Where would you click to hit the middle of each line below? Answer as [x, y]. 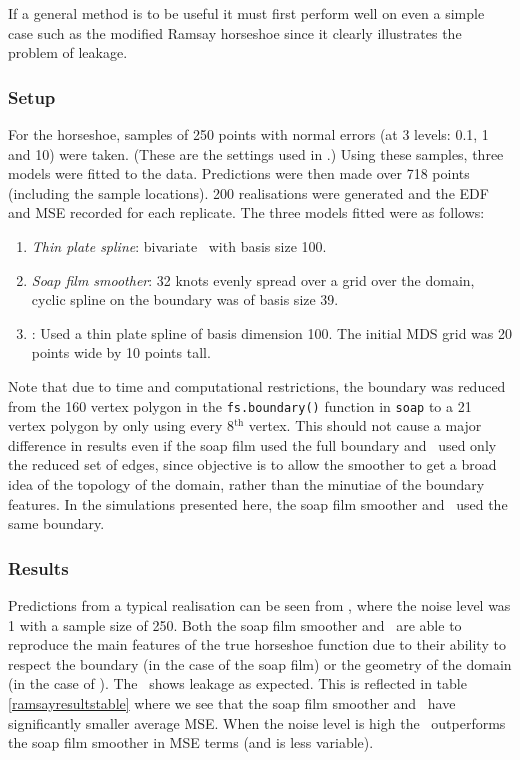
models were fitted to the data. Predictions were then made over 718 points [239, 173]
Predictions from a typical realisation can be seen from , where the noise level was [259, 604]
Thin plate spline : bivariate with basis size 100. [179, 245]
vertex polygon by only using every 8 [121, 425]
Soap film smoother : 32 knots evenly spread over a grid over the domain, [253, 279]
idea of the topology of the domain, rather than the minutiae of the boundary [246, 483]
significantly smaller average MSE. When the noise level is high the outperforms [257, 722]
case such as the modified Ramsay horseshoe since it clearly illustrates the [235, 32]
